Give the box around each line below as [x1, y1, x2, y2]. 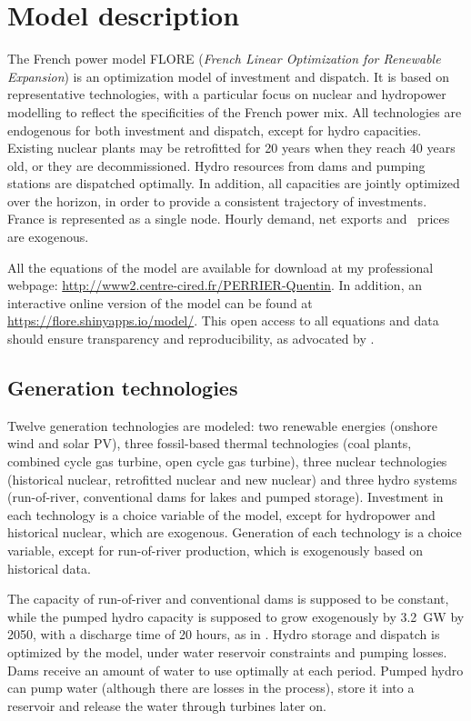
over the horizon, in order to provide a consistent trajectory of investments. [7, 191, 427, 210]
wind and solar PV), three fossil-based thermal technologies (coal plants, [7, 434, 412, 453]
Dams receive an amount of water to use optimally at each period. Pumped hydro [7, 660, 464, 679]
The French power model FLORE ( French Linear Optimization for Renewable [7, 49, 441, 68]
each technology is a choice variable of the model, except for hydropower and [7, 505, 436, 524]
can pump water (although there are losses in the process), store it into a [7, 678, 415, 697]
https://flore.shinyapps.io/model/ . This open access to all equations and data [7, 311, 439, 330]
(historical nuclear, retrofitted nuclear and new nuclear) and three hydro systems [7, 469, 457, 488]
